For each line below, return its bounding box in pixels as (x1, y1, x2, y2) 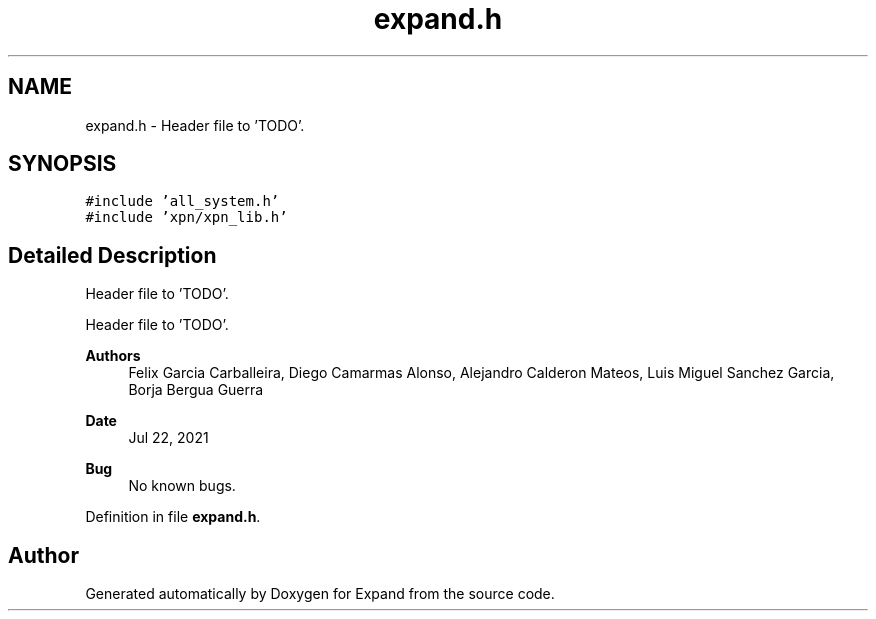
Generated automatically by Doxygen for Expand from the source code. (85, 585, 555, 603)
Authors (85, 347, 141, 365)
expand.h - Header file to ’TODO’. (85, 116, 305, 134)
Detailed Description (8, 242, 217, 268)
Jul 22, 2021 (128, 429, 209, 447)
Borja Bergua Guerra (128, 381, 264, 399)
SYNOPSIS (8, 151, 117, 177)
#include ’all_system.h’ (85, 193, 280, 210)
